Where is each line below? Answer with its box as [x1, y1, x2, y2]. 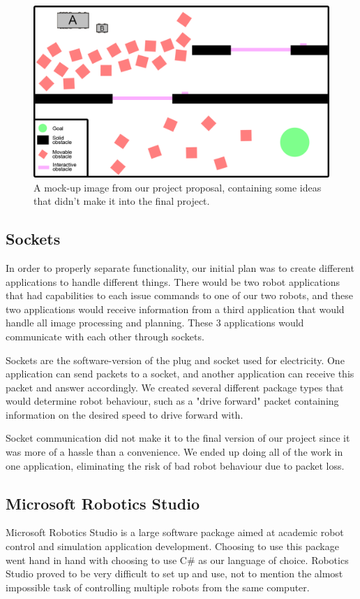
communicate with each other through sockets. [6, 329, 204, 343]
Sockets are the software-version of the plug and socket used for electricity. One [6, 352, 345, 367]
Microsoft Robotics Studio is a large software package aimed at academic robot [6, 525, 344, 540]
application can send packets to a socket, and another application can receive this [6, 366, 354, 381]
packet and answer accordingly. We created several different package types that [6, 380, 344, 394]
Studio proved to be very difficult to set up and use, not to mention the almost [6, 566, 343, 581]
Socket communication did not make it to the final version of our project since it [6, 431, 350, 445]
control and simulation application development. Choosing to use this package [6, 539, 339, 554]
